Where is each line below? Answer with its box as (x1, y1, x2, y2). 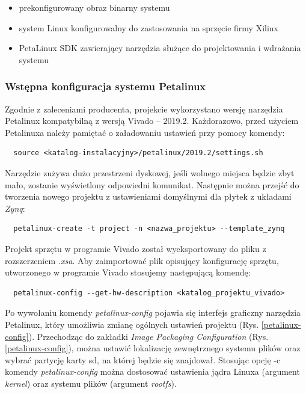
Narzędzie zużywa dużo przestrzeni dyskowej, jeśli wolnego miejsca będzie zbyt (5, 166, 295, 179)
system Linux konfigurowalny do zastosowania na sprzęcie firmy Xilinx (19, 21, 278, 34)
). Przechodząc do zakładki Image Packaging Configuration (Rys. (28, 330, 269, 342)
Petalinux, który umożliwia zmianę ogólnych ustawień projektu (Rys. (5, 318, 259, 330)
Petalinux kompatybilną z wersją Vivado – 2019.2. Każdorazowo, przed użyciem (5, 114, 299, 127)
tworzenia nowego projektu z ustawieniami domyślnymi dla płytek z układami (5, 190, 292, 203)
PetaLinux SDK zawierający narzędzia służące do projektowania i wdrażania (19, 42, 301, 54)
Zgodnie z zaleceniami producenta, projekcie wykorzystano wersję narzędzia (5, 102, 283, 115)
